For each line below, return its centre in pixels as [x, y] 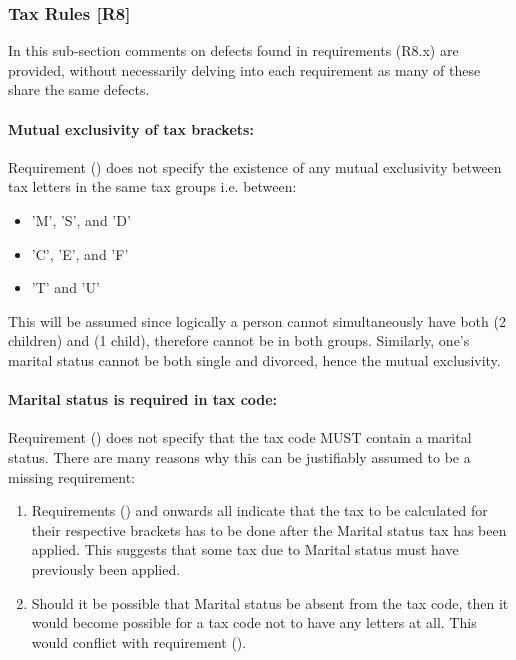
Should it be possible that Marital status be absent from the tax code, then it [270, 602]
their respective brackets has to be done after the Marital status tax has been [269, 529]
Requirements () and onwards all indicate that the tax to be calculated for [259, 510]
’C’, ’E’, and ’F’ [80, 253]
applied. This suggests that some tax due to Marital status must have [245, 549]
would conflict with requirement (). [139, 641]
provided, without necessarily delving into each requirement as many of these [244, 69]
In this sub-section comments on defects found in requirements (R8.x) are [233, 50]
